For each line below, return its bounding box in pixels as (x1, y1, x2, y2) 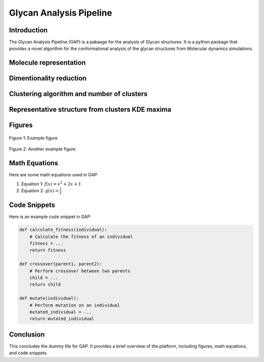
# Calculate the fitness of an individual (29, 234, 133, 240)
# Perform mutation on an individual (29, 302, 120, 308)
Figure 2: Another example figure (9, 146, 76, 152)
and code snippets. (9, 350, 48, 356)
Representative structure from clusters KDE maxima (9, 105, 172, 114)
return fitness (29, 247, 66, 253)
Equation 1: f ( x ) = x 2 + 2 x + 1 (21, 180, 82, 187)
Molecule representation (9, 59, 86, 67)
